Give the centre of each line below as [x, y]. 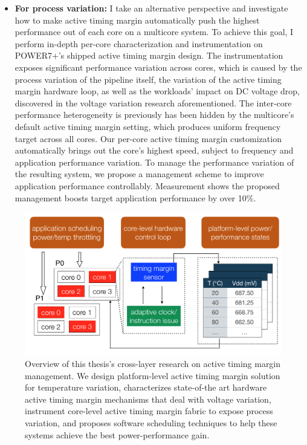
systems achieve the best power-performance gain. [117, 434]
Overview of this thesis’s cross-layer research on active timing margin [153, 364]
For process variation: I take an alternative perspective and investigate [151, 8]
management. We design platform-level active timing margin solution [153, 375]
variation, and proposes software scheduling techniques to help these [151, 423]
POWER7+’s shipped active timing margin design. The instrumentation [149, 55]
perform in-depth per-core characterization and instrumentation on [139, 43]
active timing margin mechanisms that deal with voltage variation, [148, 399]
